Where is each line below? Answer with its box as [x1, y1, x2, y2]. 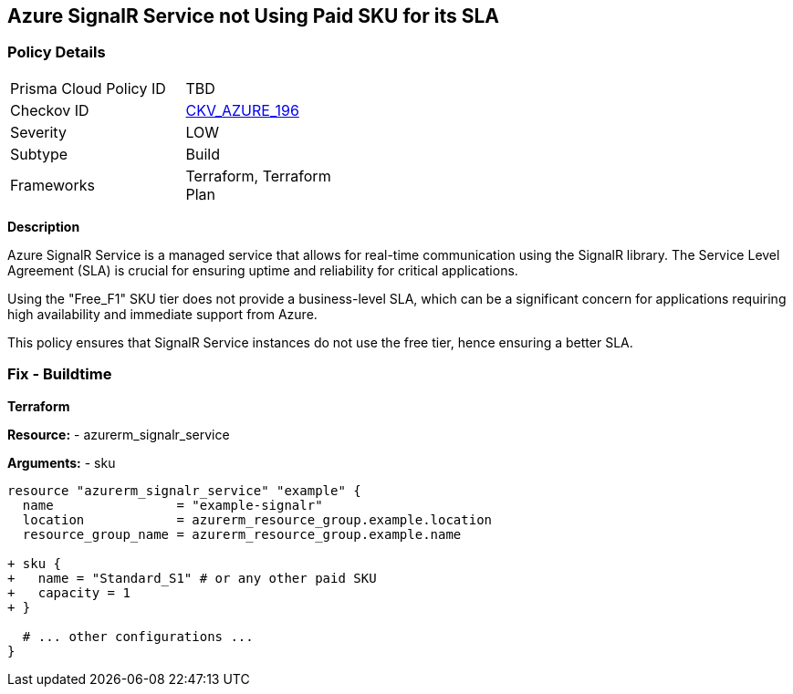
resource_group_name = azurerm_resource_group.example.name [22, 526, 462, 542]
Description [7, 218, 80, 234]
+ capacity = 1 [7, 585, 130, 600]
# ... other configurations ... [22, 628, 254, 644]
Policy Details [7, 43, 106, 62]
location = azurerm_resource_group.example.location [22, 512, 493, 527]
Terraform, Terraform [185, 166, 331, 185]
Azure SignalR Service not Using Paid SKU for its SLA [7, 5, 499, 27]
